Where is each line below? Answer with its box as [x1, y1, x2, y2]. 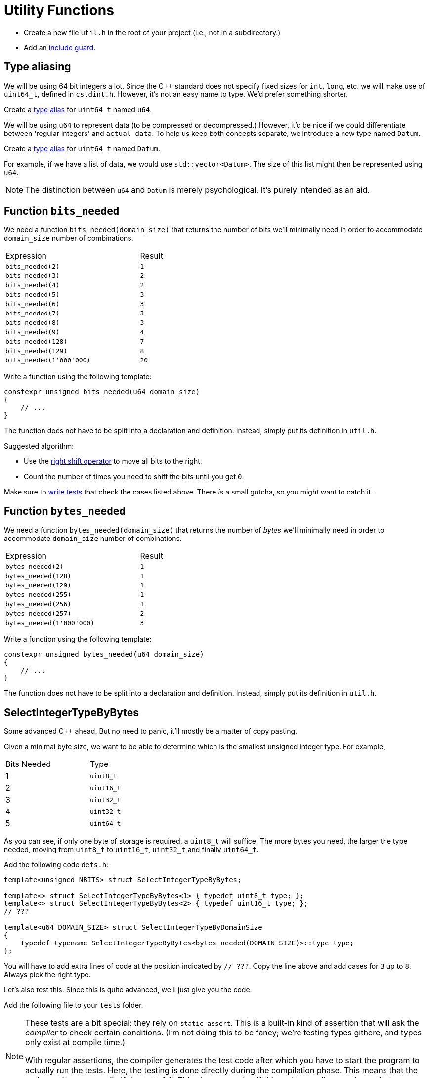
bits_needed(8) [5, 319, 60, 327]
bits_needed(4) [5, 281, 60, 289]
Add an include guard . [24, 43, 96, 52]
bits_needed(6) [5, 300, 60, 308]
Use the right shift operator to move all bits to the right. [24, 457, 202, 466]
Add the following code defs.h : [4, 860, 109, 869]
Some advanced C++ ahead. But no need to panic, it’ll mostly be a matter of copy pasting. [4, 727, 298, 736]
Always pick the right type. [4, 970, 91, 979]
